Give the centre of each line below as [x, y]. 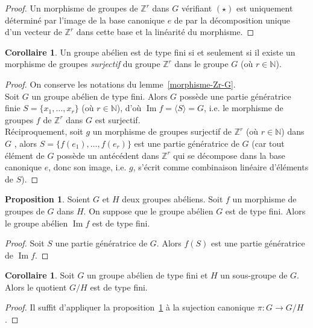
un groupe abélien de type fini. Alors [100, 96]
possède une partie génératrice [235, 96]
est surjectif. [118, 119]
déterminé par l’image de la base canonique [85, 20]
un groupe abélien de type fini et [147, 275]
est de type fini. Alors [265, 211]
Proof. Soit [25, 243]
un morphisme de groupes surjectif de [162, 131]
